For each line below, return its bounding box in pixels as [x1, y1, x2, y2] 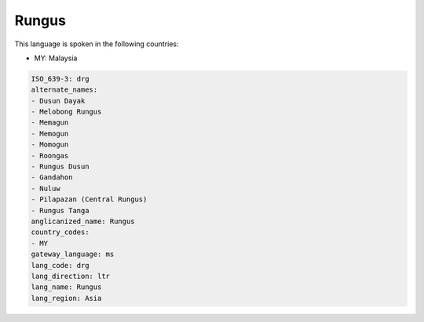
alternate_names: [31, 85, 98, 94]
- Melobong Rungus [31, 107, 102, 117]
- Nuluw [31, 184, 60, 193]
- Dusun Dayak [31, 96, 86, 105]
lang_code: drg [31, 261, 90, 270]
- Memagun [31, 118, 69, 127]
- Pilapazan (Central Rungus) [31, 195, 148, 204]
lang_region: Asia [31, 294, 102, 302]
